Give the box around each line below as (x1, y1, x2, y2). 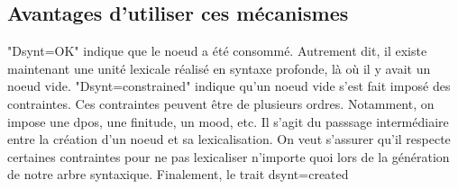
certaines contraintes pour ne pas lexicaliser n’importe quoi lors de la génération (7, 147, 450, 166)
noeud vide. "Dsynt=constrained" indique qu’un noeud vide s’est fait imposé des (7, 76, 451, 95)
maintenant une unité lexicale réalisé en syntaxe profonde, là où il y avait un (7, 58, 431, 77)
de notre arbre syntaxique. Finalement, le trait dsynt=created (7, 165, 349, 184)
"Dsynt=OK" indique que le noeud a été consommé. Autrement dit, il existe (7, 41, 427, 60)
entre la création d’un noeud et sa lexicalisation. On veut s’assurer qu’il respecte (7, 130, 451, 148)
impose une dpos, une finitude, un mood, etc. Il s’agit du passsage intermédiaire (7, 112, 449, 130)
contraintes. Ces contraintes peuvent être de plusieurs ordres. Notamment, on (7, 94, 435, 112)
